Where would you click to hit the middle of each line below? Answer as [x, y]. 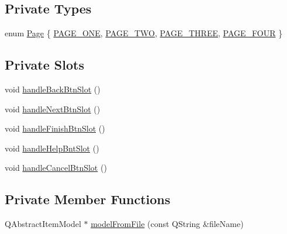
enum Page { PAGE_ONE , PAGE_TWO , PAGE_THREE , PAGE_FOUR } [144, 33]
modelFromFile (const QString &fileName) [167, 224]
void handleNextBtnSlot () [53, 109]
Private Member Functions [88, 199]
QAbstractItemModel [43, 224]
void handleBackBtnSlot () [53, 89]
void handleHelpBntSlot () [52, 148]
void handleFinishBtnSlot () [55, 128]
